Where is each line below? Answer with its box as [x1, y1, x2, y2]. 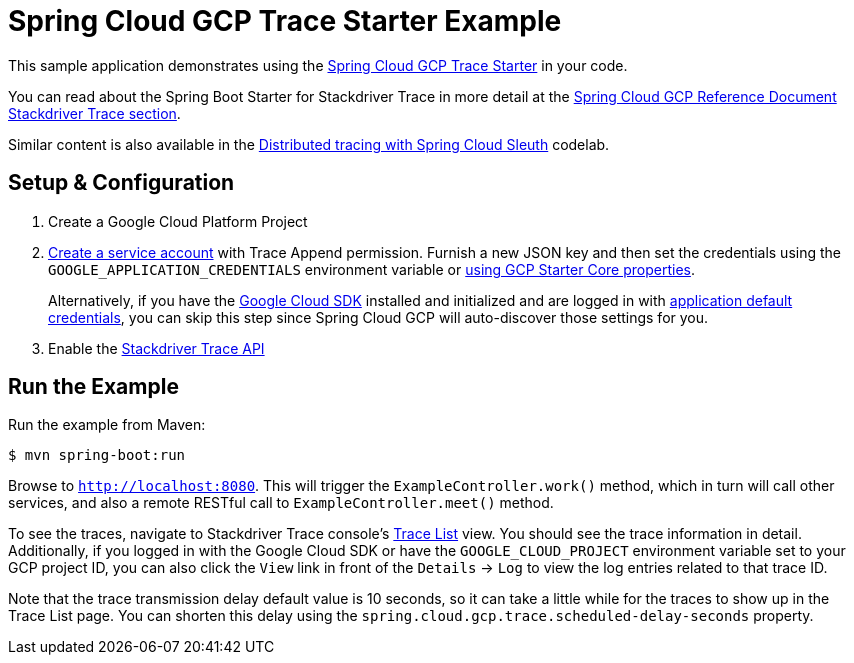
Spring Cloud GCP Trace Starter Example [8, 4, 562, 38]
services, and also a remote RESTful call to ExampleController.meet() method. [8, 494, 554, 512]
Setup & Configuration [8, 170, 235, 196]
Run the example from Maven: [8, 416, 206, 434]
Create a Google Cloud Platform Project [48, 212, 308, 230]
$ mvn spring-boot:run [8, 447, 186, 464]
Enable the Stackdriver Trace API [48, 339, 265, 357]
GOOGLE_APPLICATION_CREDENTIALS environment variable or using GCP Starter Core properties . [48, 260, 695, 278]
